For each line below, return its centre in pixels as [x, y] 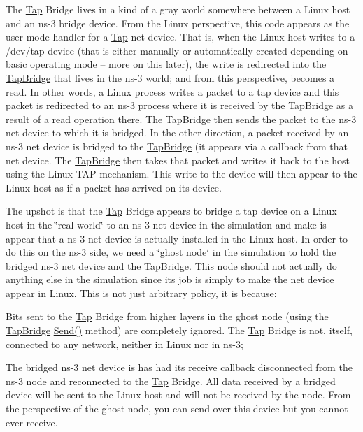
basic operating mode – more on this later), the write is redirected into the [166, 64]
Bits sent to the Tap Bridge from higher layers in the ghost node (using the [167, 316]
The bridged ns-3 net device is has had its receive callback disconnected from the [179, 367]
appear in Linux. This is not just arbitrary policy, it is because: [141, 293]
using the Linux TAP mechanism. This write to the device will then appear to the [181, 174]
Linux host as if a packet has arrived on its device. [114, 187]
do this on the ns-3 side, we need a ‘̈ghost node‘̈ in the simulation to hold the [171, 252]
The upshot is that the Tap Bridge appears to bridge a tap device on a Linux [171, 211]
